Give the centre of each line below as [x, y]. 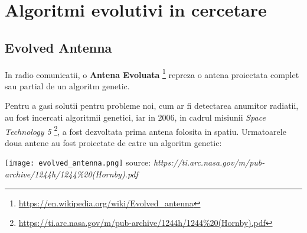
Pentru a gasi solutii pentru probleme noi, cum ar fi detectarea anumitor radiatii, [152, 106]
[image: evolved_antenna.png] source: [78, 162]
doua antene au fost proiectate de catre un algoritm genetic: [113, 142]
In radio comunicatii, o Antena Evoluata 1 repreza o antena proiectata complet [152, 73]
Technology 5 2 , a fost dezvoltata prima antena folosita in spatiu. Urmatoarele [146, 130]
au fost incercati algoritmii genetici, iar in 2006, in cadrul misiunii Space [135, 117]
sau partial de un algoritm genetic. [67, 85]
